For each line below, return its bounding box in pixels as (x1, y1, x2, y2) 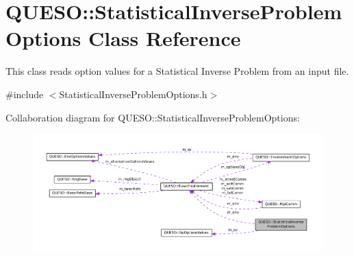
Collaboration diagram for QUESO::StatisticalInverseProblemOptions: (5, 110, 300, 124)
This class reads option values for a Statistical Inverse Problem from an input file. (5, 64, 349, 78)
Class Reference (88, 24, 241, 52)
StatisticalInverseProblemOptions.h (59, 86, 207, 101)
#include (5, 86, 44, 101)
